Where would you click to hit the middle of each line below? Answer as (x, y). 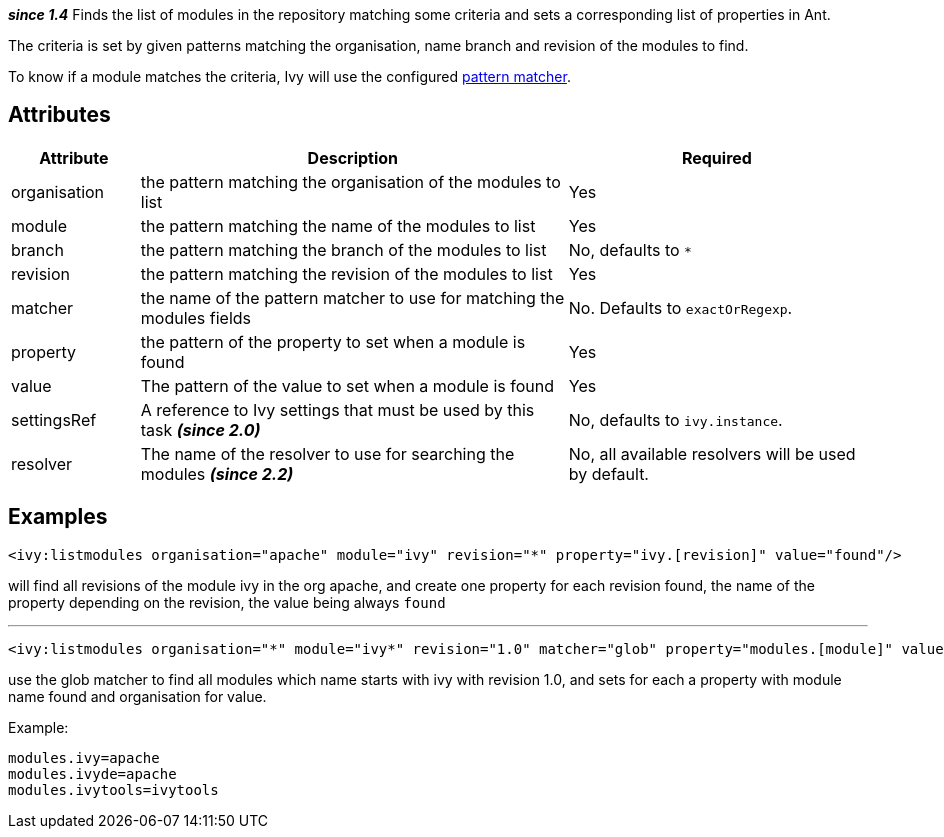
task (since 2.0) (200, 429)
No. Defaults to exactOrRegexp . (680, 307)
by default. (608, 473)
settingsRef (54, 419)
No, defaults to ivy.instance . (675, 419)
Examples (58, 517)
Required (716, 157)
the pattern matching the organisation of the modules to (350, 181)
